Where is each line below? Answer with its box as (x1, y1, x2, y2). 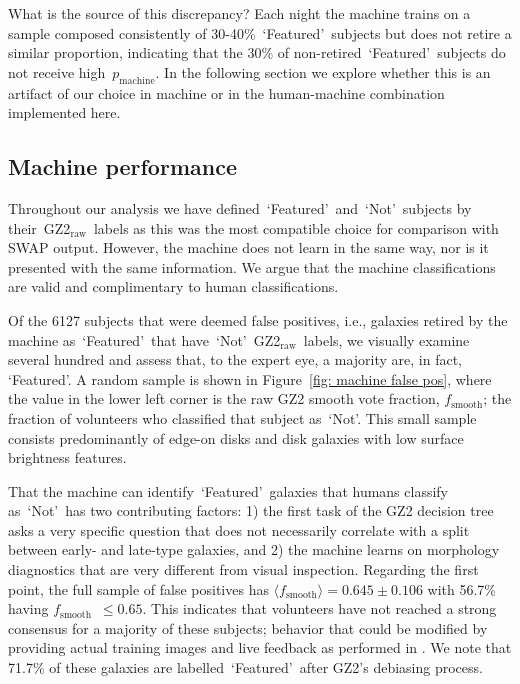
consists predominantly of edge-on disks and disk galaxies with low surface (8, 427, 464, 448)
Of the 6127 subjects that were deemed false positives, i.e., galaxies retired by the (8, 309, 508, 330)
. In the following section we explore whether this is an (155, 61, 491, 82)
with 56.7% (427, 578, 496, 599)
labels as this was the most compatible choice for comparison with (93, 217, 499, 238)
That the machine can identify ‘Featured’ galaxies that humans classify (8, 480, 449, 501)
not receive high (8, 61, 106, 82)
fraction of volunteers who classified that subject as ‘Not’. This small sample (8, 407, 477, 428)
